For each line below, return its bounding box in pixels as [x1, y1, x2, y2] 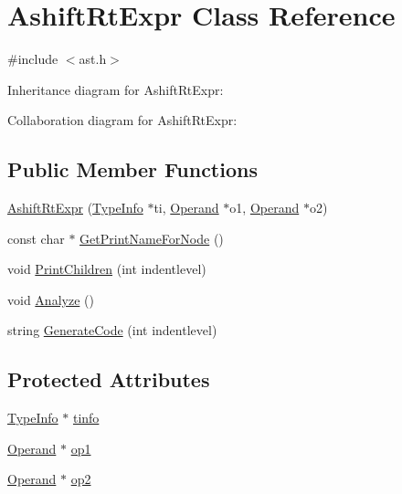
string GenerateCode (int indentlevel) [7, 321, 217, 340]
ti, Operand [153, 198, 219, 217]
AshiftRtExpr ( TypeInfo [7, 198, 143, 217]
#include [7, 49, 58, 68]
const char [7, 228, 65, 247]
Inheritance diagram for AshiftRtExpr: [7, 79, 224, 99]
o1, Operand [229, 198, 300, 217]
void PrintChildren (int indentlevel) [7, 259, 206, 279]
